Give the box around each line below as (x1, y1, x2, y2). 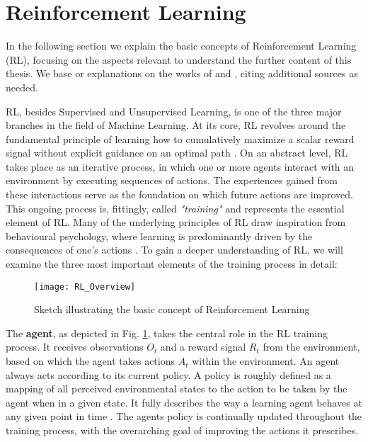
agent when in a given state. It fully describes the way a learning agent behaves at (6, 395, 362, 409)
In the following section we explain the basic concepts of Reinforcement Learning (6, 38, 357, 53)
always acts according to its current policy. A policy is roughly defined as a (6, 367, 331, 382)
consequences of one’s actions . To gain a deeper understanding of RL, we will (6, 242, 343, 257)
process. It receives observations (6, 339, 144, 354)
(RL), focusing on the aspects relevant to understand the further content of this (6, 52, 352, 67)
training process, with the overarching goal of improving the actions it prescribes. (6, 423, 359, 438)
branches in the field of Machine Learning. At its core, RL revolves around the (6, 118, 346, 132)
